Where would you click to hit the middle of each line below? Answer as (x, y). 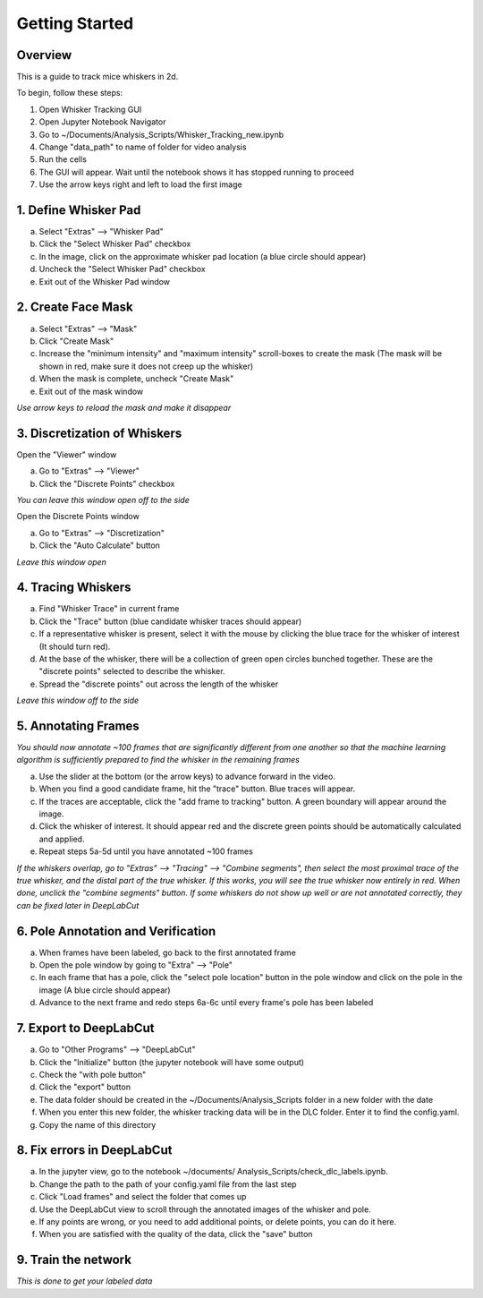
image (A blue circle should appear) (105, 990)
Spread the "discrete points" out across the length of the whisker (159, 684)
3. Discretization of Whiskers (99, 433)
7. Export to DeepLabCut (85, 1028)
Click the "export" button (85, 1087)
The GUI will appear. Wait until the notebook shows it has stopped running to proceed (196, 172)
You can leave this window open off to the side (103, 500)
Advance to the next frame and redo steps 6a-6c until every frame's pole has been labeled (206, 1003)
